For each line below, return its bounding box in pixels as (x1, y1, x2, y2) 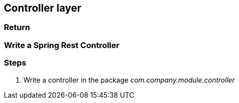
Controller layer (4, 2, 82, 14)
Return (4, 22, 30, 33)
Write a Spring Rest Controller (4, 40, 120, 50)
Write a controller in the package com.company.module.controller (23, 75, 235, 84)
